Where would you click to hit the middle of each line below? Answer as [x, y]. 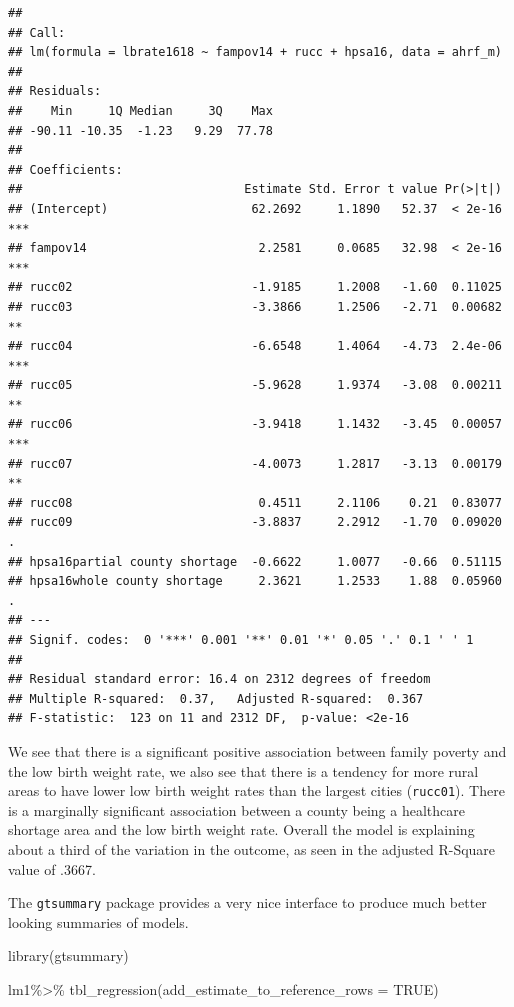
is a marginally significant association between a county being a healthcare [236, 809]
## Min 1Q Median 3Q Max [140, 110]
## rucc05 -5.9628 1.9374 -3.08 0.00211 [255, 385]
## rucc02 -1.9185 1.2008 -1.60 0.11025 [255, 287]
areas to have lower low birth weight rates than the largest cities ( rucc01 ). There [256, 790]
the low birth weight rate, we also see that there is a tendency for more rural [243, 770]
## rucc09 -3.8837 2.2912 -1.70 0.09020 [255, 522]
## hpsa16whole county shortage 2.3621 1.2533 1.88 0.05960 [255, 581]
